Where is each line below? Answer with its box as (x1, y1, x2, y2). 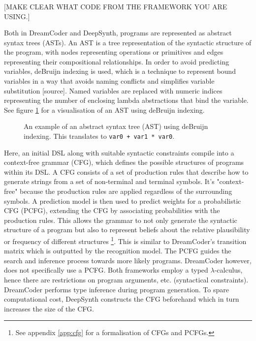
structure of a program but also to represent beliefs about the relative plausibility (4, 224, 250, 235)
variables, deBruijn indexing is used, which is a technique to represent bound (4, 66, 236, 76)
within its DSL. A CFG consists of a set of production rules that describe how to (4, 166, 249, 177)
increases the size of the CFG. (4, 303, 94, 313)
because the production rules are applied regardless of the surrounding (20, 186, 232, 196)
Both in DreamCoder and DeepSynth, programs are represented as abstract (4, 28, 232, 38)
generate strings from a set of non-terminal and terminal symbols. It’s (4, 176, 215, 186)
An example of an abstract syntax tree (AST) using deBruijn (24, 121, 208, 131)
